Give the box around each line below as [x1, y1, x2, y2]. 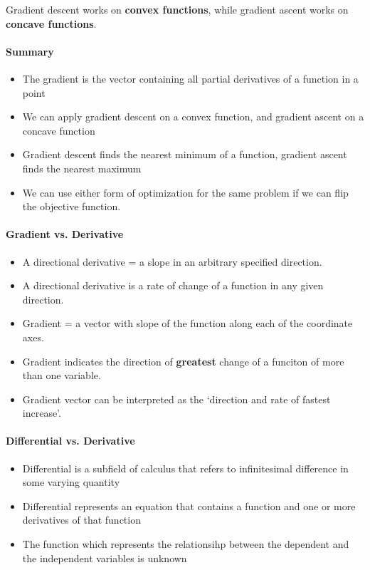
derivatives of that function [22, 512, 141, 527]
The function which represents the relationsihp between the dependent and [22, 537, 349, 551]
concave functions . [6, 16, 97, 31]
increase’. [22, 405, 61, 420]
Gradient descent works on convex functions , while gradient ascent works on [6, 2, 349, 16]
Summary [6, 43, 54, 58]
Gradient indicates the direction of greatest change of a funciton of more [22, 353, 344, 368]
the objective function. [22, 199, 121, 214]
